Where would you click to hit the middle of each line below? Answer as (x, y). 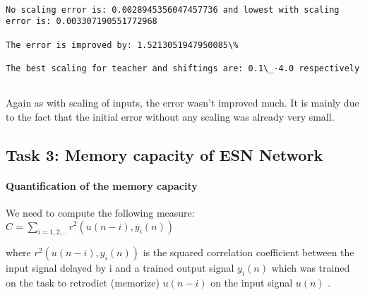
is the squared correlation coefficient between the (249, 252)
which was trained (311, 268)
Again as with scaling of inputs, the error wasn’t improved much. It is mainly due (182, 103)
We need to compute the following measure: (100, 212)
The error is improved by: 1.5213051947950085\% (122, 45)
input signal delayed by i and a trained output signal (120, 268)
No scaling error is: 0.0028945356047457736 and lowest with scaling (173, 10)
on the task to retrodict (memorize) (83, 283)
